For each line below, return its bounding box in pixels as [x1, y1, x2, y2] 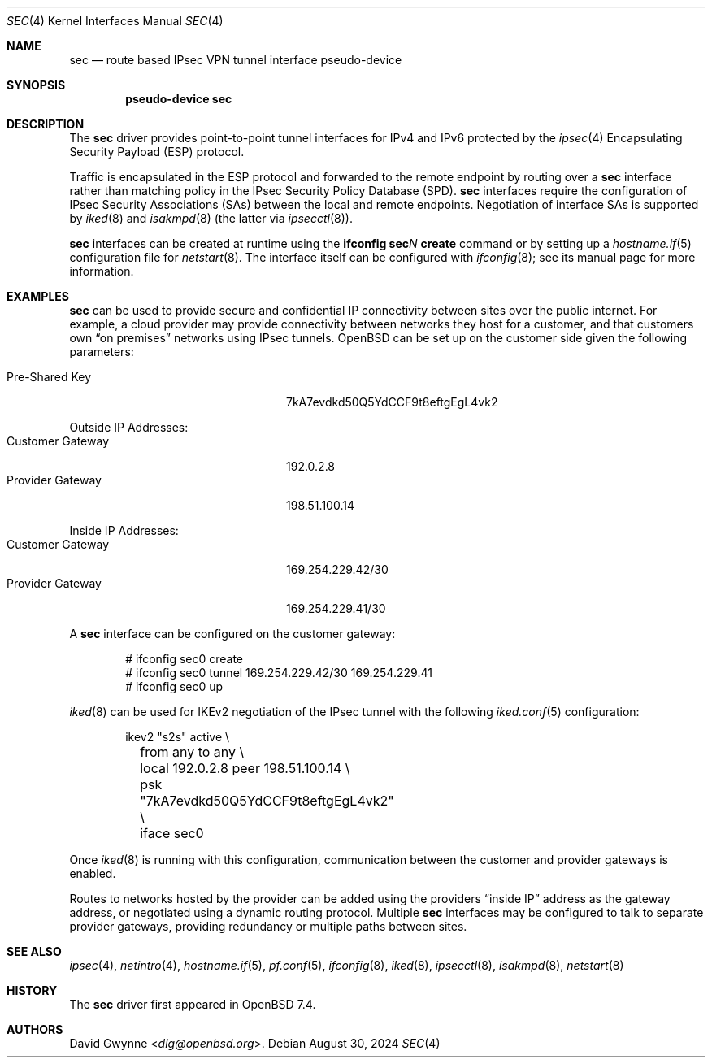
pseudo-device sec [125, 92, 232, 106]
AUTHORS [7, 1023, 63, 1036]
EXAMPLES [7, 289, 69, 303]
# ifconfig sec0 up [125, 680, 224, 693]
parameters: [69, 345, 134, 358]
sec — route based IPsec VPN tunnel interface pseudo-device [69, 53, 402, 67]
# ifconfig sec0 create [125, 652, 244, 666]
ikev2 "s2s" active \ [125, 730, 230, 744]
